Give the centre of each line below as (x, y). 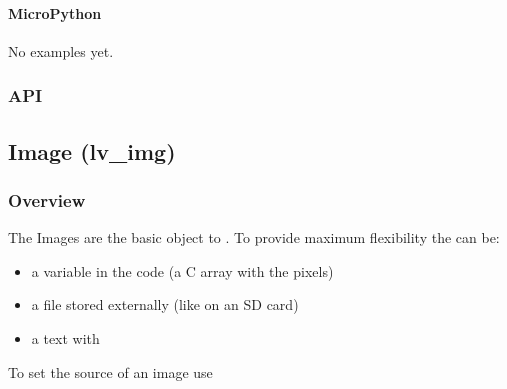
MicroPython (55, 12)
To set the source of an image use (110, 371)
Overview (47, 199)
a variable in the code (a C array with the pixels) (182, 270)
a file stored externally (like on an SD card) (165, 304)
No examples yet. (61, 50)
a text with (65, 338)
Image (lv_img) (92, 150)
